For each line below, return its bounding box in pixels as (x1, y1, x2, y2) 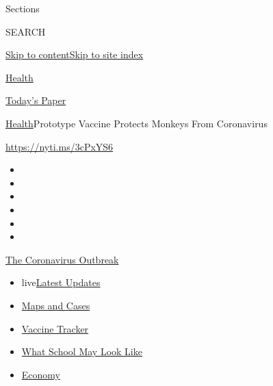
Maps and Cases (21, 298, 90, 312)
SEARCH (5, 24, 46, 38)
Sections (5, 1, 40, 15)
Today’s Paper (5, 93, 66, 107)
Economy (21, 367, 60, 381)
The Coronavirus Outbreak (5, 252, 119, 266)
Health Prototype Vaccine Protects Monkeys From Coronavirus (5, 116, 268, 130)
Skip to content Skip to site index (5, 47, 144, 62)
